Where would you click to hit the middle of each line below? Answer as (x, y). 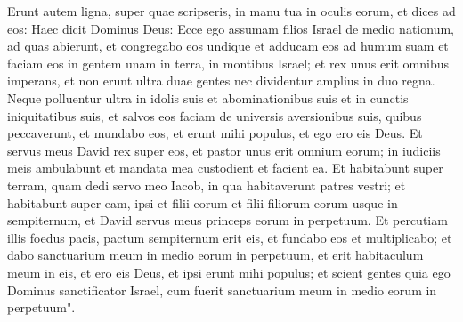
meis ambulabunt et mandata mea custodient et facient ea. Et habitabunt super (225, 168)
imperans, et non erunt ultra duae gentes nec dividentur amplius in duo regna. (221, 80)
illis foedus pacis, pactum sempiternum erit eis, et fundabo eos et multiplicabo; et (230, 237)
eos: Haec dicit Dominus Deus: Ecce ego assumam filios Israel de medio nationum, (231, 28)
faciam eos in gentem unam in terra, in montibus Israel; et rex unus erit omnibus (228, 63)
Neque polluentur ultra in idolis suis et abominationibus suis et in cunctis (208, 97)
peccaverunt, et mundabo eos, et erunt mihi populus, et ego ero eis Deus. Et (215, 133)
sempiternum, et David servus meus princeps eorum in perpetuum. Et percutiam (227, 220)
